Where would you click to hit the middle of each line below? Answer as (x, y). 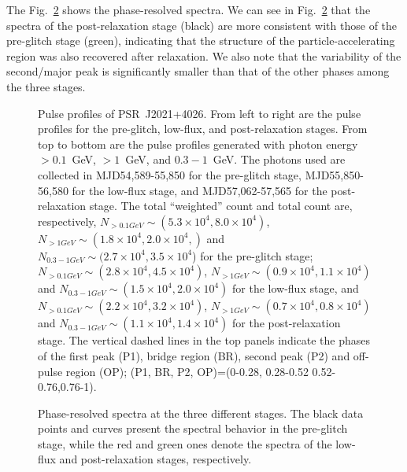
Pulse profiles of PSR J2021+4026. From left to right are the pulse (200, 113)
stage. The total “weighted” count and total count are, (221, 206)
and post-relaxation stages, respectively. (155, 459)
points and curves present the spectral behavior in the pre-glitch (193, 428)
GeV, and (148, 159)
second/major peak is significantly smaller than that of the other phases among (198, 71)
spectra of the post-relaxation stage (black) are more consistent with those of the (202, 25)
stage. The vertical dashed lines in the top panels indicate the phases (204, 340)
